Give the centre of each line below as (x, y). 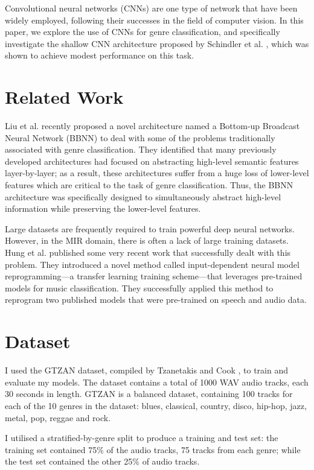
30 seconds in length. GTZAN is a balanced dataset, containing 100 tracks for (149, 394)
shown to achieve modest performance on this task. (100, 55)
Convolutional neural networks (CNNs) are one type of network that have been (151, 8)
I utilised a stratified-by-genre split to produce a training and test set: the (142, 438)
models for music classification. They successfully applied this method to (139, 287)
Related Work (64, 97)
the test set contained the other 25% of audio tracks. (102, 461)
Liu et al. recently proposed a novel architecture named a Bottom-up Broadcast (152, 126)
